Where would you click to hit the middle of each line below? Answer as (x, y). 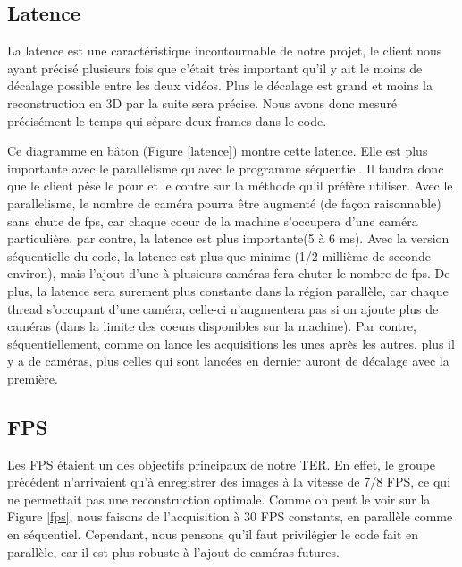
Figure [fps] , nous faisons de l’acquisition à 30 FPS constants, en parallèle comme (230, 516)
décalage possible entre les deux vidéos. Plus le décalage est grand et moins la (220, 85)
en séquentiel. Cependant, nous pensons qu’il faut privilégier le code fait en (213, 534)
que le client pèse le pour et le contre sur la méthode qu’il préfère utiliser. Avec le (230, 186)
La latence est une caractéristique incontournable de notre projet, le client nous (225, 51)
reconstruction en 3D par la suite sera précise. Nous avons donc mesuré (202, 102)
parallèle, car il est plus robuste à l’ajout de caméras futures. (173, 551)
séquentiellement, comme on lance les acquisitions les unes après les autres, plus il (231, 343)
